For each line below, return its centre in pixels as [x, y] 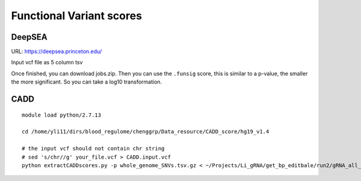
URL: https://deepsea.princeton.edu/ [57, 52]
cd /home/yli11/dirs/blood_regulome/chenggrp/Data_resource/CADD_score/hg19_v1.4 [146, 132]
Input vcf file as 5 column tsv [47, 63]
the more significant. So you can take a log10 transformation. [87, 82]
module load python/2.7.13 [62, 115]
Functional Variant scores [77, 16]
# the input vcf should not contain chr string [93, 149]
